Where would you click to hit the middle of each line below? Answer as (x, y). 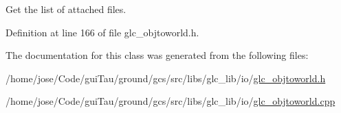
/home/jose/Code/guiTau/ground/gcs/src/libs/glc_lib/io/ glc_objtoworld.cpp (170, 101)
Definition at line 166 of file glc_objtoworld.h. (102, 32)
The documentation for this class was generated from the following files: (157, 55)
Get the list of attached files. (66, 9)
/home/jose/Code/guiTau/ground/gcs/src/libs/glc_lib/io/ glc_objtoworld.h (166, 78)
